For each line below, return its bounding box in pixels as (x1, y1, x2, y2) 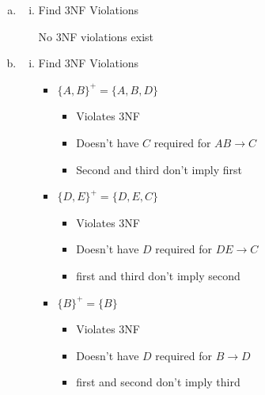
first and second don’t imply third (76, 374, 240, 390)
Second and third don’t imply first (76, 161, 243, 177)
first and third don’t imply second (76, 267, 240, 283)
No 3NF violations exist (38, 28, 153, 44)
